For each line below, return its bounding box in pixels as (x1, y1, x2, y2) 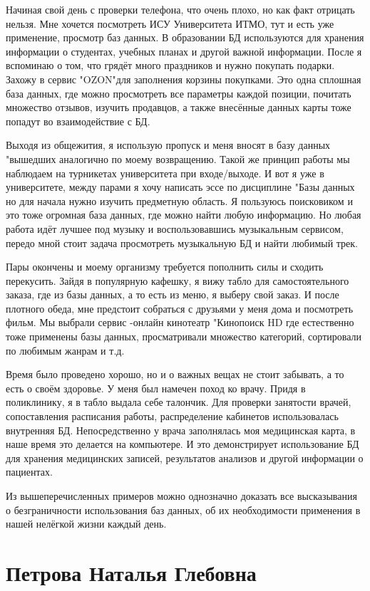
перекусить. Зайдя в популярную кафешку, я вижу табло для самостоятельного (6, 273, 349, 288)
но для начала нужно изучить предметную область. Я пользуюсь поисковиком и (6, 193, 353, 208)
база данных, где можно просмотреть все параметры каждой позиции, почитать (6, 85, 351, 100)
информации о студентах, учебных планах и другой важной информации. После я (6, 43, 362, 58)
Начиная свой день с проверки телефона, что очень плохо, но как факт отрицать (6, 2, 355, 16)
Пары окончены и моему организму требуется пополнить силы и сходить (6, 259, 324, 274)
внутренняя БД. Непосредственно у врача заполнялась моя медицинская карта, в (6, 422, 356, 437)
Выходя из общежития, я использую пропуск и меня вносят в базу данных (6, 137, 331, 152)
